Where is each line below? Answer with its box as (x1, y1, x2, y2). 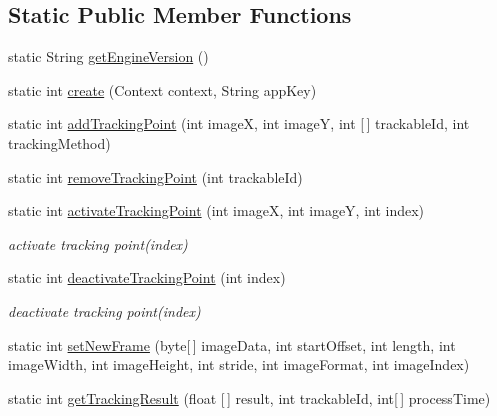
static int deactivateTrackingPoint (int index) (8, 267, 286, 288)
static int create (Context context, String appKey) (8, 79, 317, 100)
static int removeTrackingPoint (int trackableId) (8, 166, 303, 187)
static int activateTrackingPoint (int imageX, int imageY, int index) (8, 200, 425, 221)
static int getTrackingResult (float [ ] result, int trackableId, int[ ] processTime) (8, 387, 491, 408)
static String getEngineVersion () (8, 46, 209, 67)
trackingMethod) (8, 132, 111, 153)
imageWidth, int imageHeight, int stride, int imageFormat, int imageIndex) (8, 354, 470, 375)
